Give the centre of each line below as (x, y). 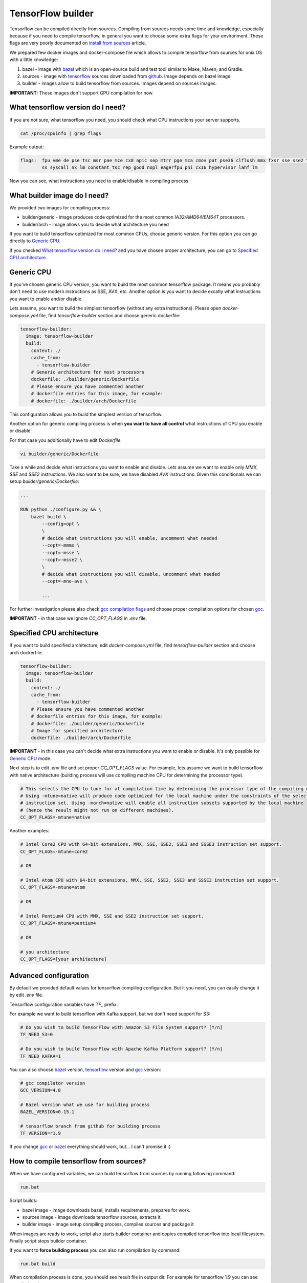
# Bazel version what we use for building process (85, 1104)
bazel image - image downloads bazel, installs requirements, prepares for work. (106, 1210)
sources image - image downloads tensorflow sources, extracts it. (92, 1217)
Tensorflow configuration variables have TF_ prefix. (64, 1004)
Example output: (27, 147)
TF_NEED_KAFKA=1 (41, 1056)
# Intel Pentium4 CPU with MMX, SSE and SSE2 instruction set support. (112, 916)
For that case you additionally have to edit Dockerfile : (66, 440)
